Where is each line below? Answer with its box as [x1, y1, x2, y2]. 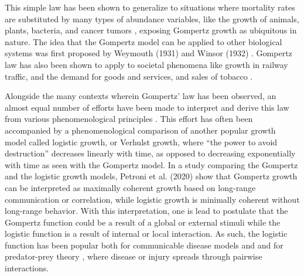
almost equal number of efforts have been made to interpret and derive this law [5, 101, 289, 113]
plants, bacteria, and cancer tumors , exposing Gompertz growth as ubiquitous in [5, 24, 297, 36]
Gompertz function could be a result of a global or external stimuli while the [5, 216, 281, 228]
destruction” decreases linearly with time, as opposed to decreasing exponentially [5, 147, 296, 159]
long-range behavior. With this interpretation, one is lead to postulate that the [5, 205, 288, 217]
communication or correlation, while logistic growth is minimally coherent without [5, 193, 300, 205]
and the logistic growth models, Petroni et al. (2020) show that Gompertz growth [5, 170, 298, 182]
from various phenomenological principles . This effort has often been [5, 113, 253, 125]
